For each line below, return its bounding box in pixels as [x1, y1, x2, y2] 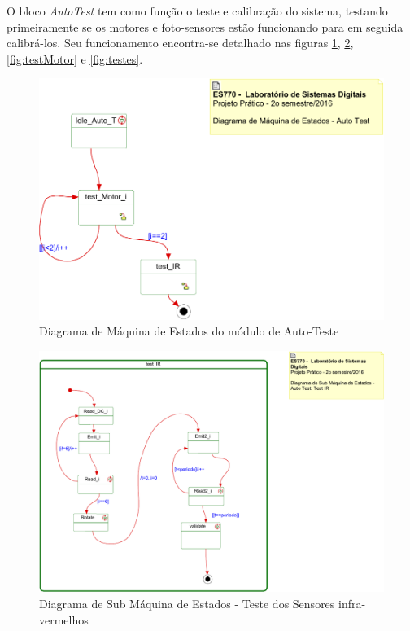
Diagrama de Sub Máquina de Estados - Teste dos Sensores [39, 595, 335, 612]
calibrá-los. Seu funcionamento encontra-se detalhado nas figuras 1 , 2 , [7, 34, 354, 51]
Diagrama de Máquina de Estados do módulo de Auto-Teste [39, 322, 339, 340]
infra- [338, 595, 366, 612]
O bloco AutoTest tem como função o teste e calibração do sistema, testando [7, 2, 388, 19]
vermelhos [39, 611, 89, 628]
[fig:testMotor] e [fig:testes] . [7, 50, 143, 67]
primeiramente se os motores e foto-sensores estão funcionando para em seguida [7, 18, 403, 35]
